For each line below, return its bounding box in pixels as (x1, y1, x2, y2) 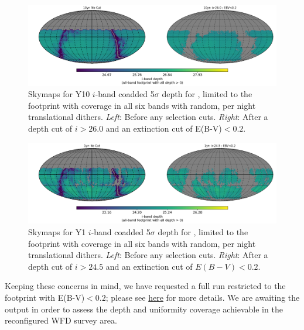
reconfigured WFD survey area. (5, 314, 117, 326)
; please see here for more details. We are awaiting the (105, 291, 300, 303)
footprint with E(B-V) (5, 291, 85, 303)
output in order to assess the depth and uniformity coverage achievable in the (5, 302, 283, 315)
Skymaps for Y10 (28, 88, 90, 100)
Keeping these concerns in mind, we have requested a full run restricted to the (5, 280, 286, 292)
